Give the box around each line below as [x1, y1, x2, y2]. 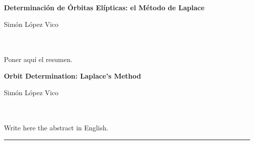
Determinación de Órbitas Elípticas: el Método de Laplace [4, 2, 205, 12]
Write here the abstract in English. [4, 123, 108, 133]
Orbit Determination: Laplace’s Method [4, 70, 141, 81]
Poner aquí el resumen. [4, 54, 73, 64]
